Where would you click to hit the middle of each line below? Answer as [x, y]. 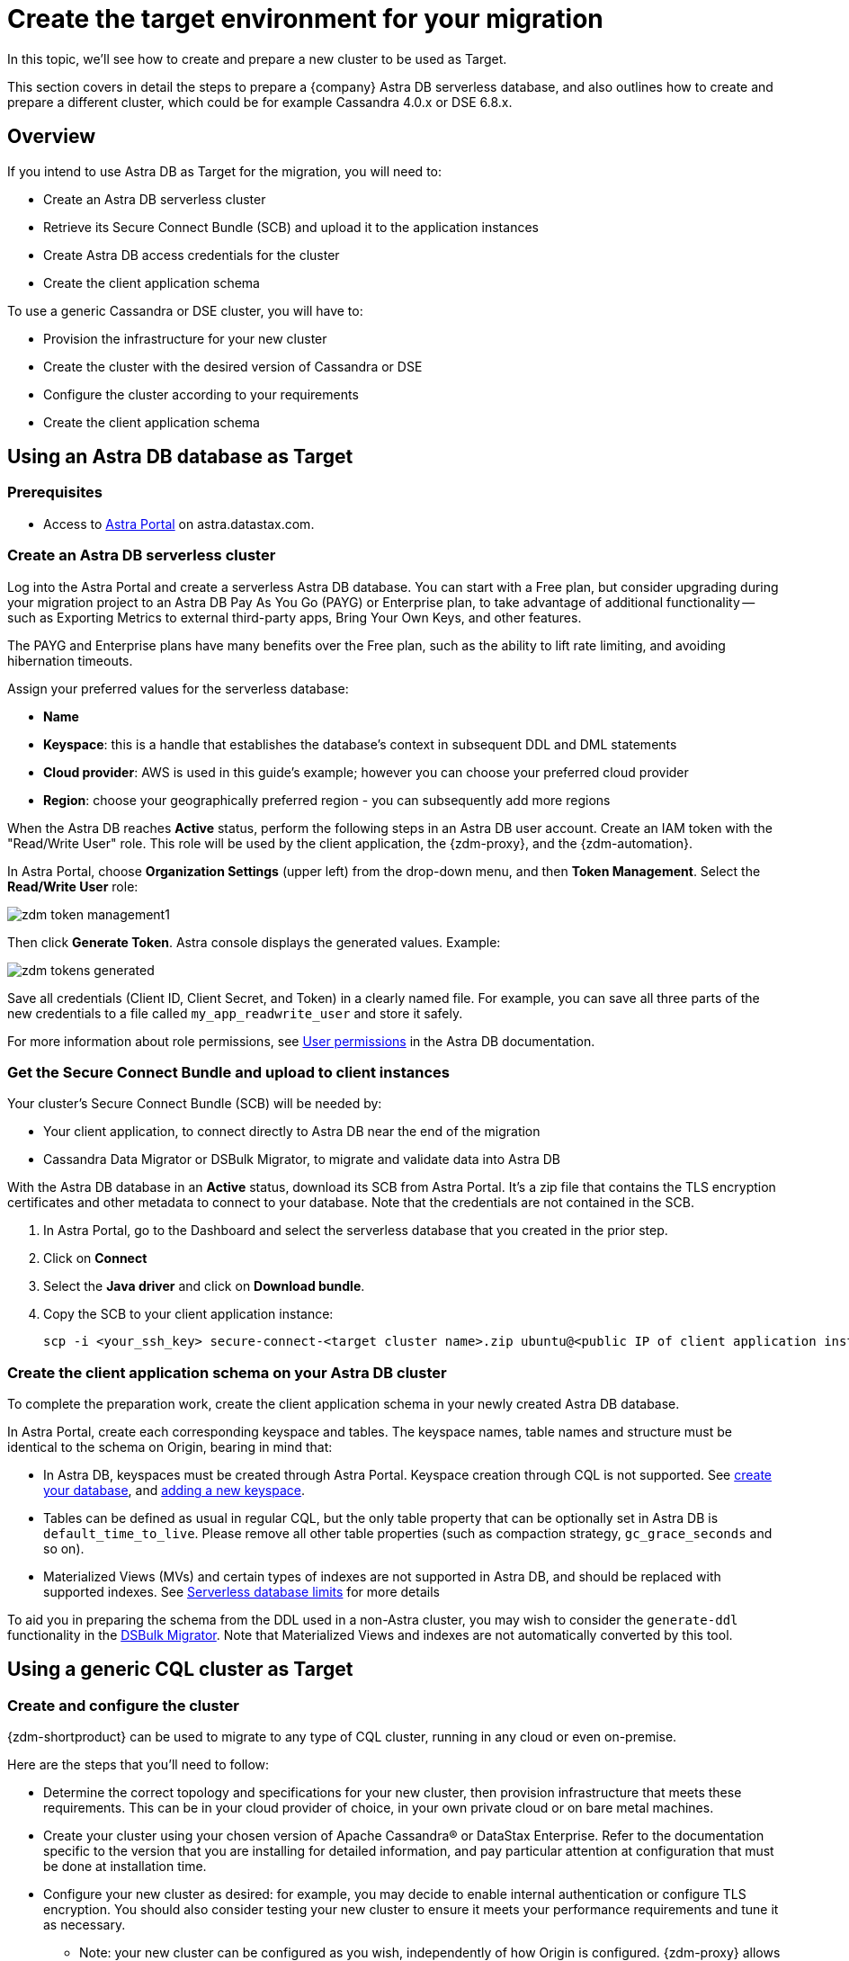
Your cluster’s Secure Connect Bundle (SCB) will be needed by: [195, 1104]
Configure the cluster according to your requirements [201, 394]
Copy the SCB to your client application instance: [188, 1314]
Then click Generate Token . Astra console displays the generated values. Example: [254, 942]
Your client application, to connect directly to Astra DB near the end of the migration [292, 1132]
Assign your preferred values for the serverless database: [178, 688]
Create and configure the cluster [123, 1705]
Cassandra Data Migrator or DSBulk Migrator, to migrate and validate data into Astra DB [302, 1160]
